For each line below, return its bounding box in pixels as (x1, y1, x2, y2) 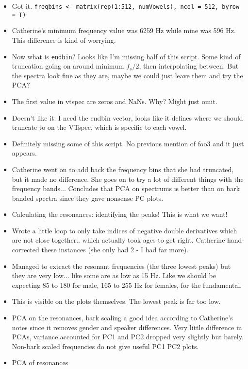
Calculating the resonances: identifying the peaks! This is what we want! (12, 209, 228, 219)
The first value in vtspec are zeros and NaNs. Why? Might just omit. (12, 96, 217, 106)
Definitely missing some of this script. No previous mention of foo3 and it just (12, 138, 244, 148)
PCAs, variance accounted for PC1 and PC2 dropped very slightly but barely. (12, 332, 244, 342)
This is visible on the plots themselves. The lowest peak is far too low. (12, 296, 221, 306)
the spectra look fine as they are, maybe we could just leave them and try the (12, 70, 243, 80)
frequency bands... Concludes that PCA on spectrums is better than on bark (12, 183, 240, 193)
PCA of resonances (12, 357, 68, 368)
